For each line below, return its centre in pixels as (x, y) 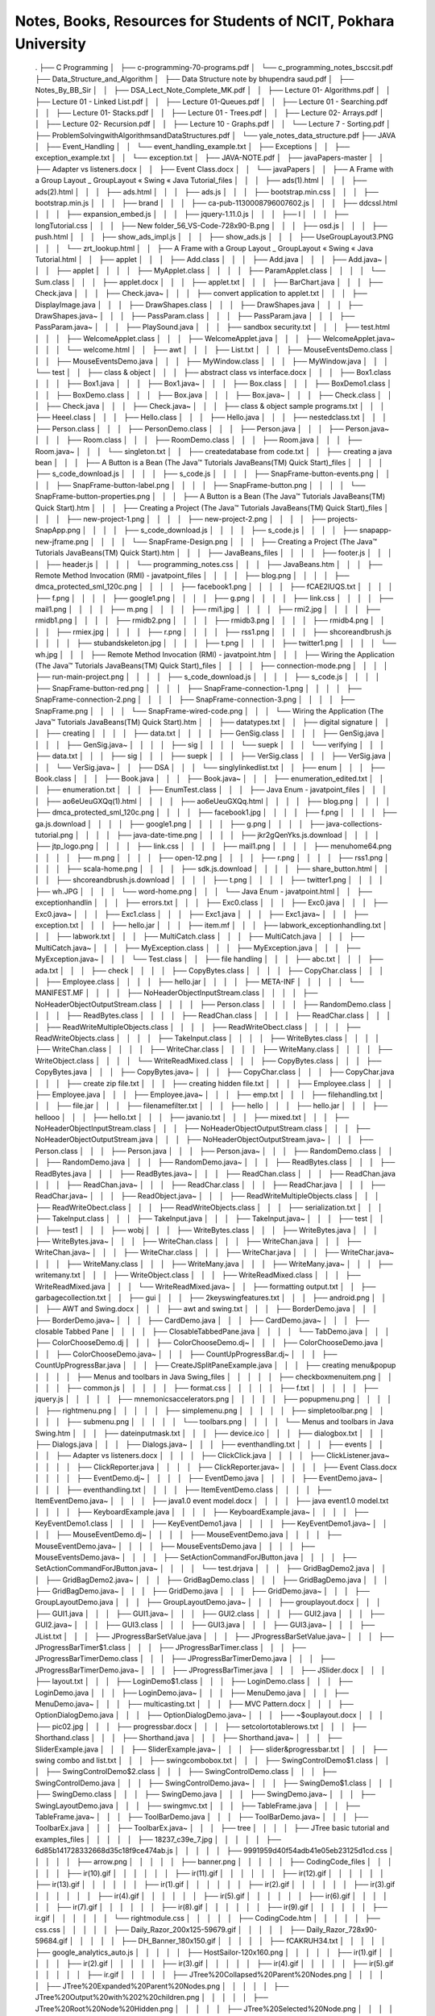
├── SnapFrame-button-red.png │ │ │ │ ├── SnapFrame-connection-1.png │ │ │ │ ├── (199, 688)
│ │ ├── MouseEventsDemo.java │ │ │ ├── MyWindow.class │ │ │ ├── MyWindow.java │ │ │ (212, 361)
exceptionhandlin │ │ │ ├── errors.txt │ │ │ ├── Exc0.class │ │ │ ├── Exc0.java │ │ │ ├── (211, 902)
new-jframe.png (62, 541)
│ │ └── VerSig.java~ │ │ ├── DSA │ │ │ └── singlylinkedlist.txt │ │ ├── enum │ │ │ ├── (210, 767)
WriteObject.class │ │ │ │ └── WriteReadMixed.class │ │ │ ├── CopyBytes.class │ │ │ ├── (208, 1060)
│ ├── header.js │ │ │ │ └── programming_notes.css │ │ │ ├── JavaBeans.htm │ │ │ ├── (209, 564)
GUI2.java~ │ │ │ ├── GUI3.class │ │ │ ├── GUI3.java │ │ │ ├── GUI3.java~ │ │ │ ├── (205, 1625)
